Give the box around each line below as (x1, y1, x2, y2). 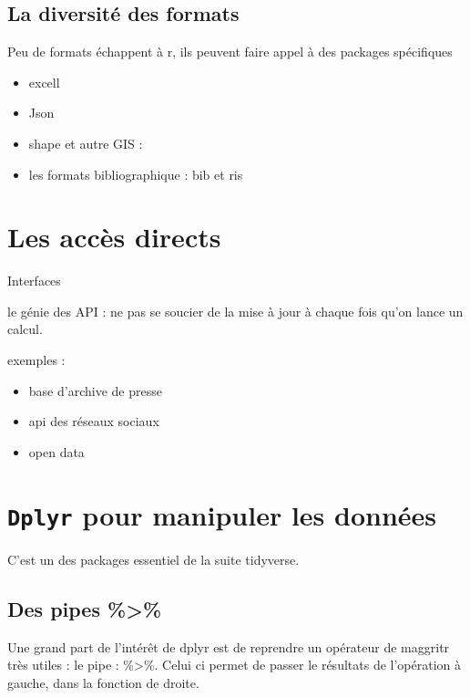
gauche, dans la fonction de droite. (7, 672, 199, 692)
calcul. (7, 319, 43, 339)
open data (28, 442, 85, 461)
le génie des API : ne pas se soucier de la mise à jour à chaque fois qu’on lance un (7, 301, 464, 320)
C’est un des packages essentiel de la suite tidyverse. (7, 549, 300, 568)
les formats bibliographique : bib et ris (28, 164, 243, 183)
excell (28, 72, 60, 91)
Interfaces (7, 271, 61, 290)
